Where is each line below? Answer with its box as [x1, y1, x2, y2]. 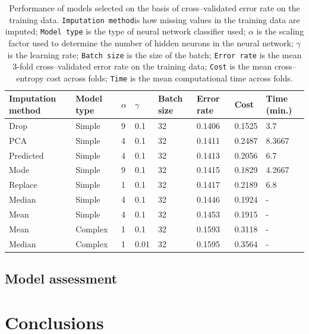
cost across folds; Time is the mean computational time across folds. [46, 71, 293, 84]
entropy [16, 71, 44, 84]
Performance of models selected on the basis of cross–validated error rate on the [9, 2, 300, 14]
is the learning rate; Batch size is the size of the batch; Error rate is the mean [7, 48, 302, 61]
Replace [9, 178, 37, 191]
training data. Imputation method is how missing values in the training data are [9, 13, 300, 26]
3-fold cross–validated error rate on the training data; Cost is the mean [12, 60, 272, 73]
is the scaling [256, 25, 304, 37]
